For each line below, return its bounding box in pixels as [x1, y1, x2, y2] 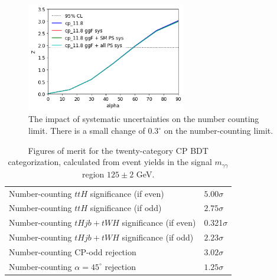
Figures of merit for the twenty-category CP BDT [28, 144, 208, 156]
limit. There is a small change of [28, 124, 145, 137]
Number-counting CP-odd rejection [9, 245, 136, 258]
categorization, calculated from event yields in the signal [8, 156, 212, 168]
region [82, 167, 105, 180]
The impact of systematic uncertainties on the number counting [28, 113, 259, 125]
